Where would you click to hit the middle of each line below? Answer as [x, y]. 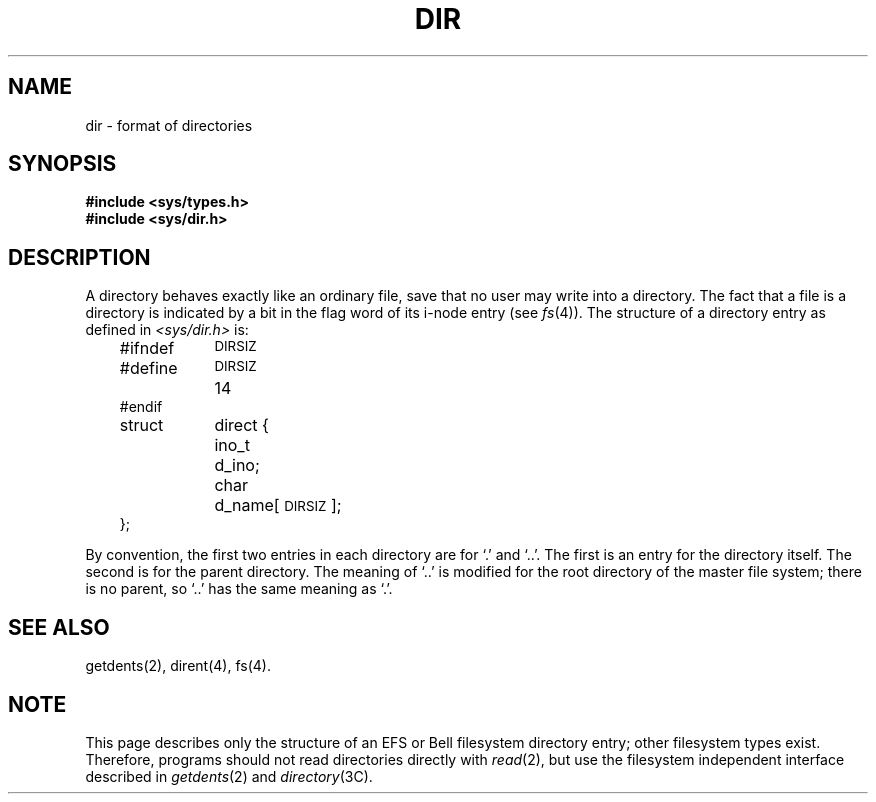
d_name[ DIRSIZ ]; [278, 505]
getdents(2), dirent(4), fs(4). [178, 666]
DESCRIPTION [79, 257]
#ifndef [147, 348]
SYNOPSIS [62, 164]
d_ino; [237, 465]
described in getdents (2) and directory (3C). [229, 776]
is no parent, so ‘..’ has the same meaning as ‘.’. [239, 589]
